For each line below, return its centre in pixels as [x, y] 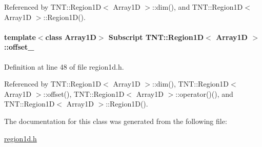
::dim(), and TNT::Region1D [198, 7]
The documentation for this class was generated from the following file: [116, 121]
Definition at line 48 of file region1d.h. [64, 66]
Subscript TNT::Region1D [156, 37]
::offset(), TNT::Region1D [84, 93]
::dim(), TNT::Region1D [191, 84]
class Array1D [71, 37]
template [20, 37]
